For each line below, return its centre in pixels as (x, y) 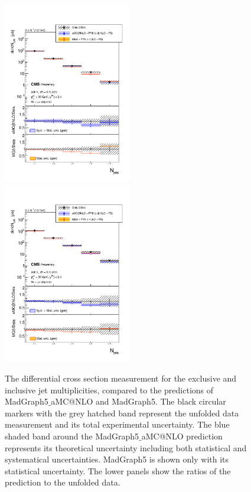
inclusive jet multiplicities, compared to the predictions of (109, 390)
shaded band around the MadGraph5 (72, 436)
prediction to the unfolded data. (63, 482)
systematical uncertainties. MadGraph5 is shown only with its (117, 459)
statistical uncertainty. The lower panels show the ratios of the (118, 470)
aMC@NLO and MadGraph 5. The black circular (138, 401)
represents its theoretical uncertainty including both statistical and (126, 447)
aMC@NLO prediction (182, 436)
